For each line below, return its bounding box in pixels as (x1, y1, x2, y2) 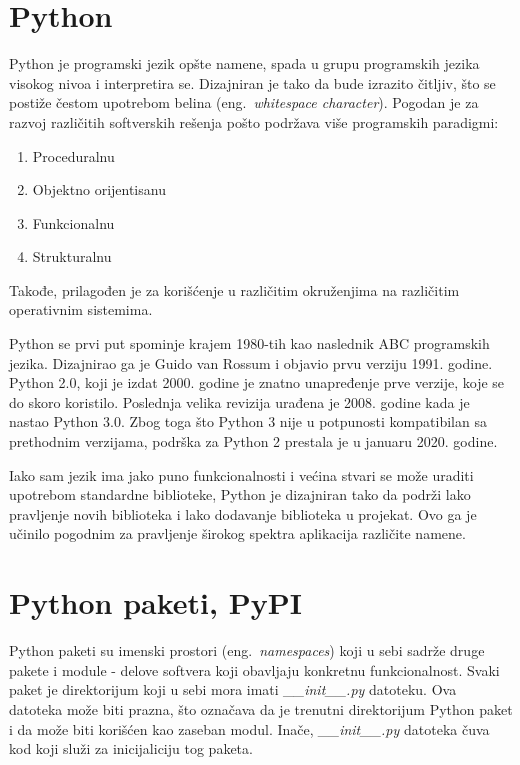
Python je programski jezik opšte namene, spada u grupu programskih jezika (9, 53, 480, 74)
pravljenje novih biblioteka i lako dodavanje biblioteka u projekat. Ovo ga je (9, 503, 477, 524)
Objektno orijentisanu (32, 179, 166, 200)
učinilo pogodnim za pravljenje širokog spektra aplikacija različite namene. (9, 523, 466, 544)
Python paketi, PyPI (9, 582, 302, 623)
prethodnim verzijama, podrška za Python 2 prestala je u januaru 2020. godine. (9, 431, 498, 452)
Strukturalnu (32, 246, 112, 267)
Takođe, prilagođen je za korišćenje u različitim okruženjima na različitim (9, 279, 460, 300)
